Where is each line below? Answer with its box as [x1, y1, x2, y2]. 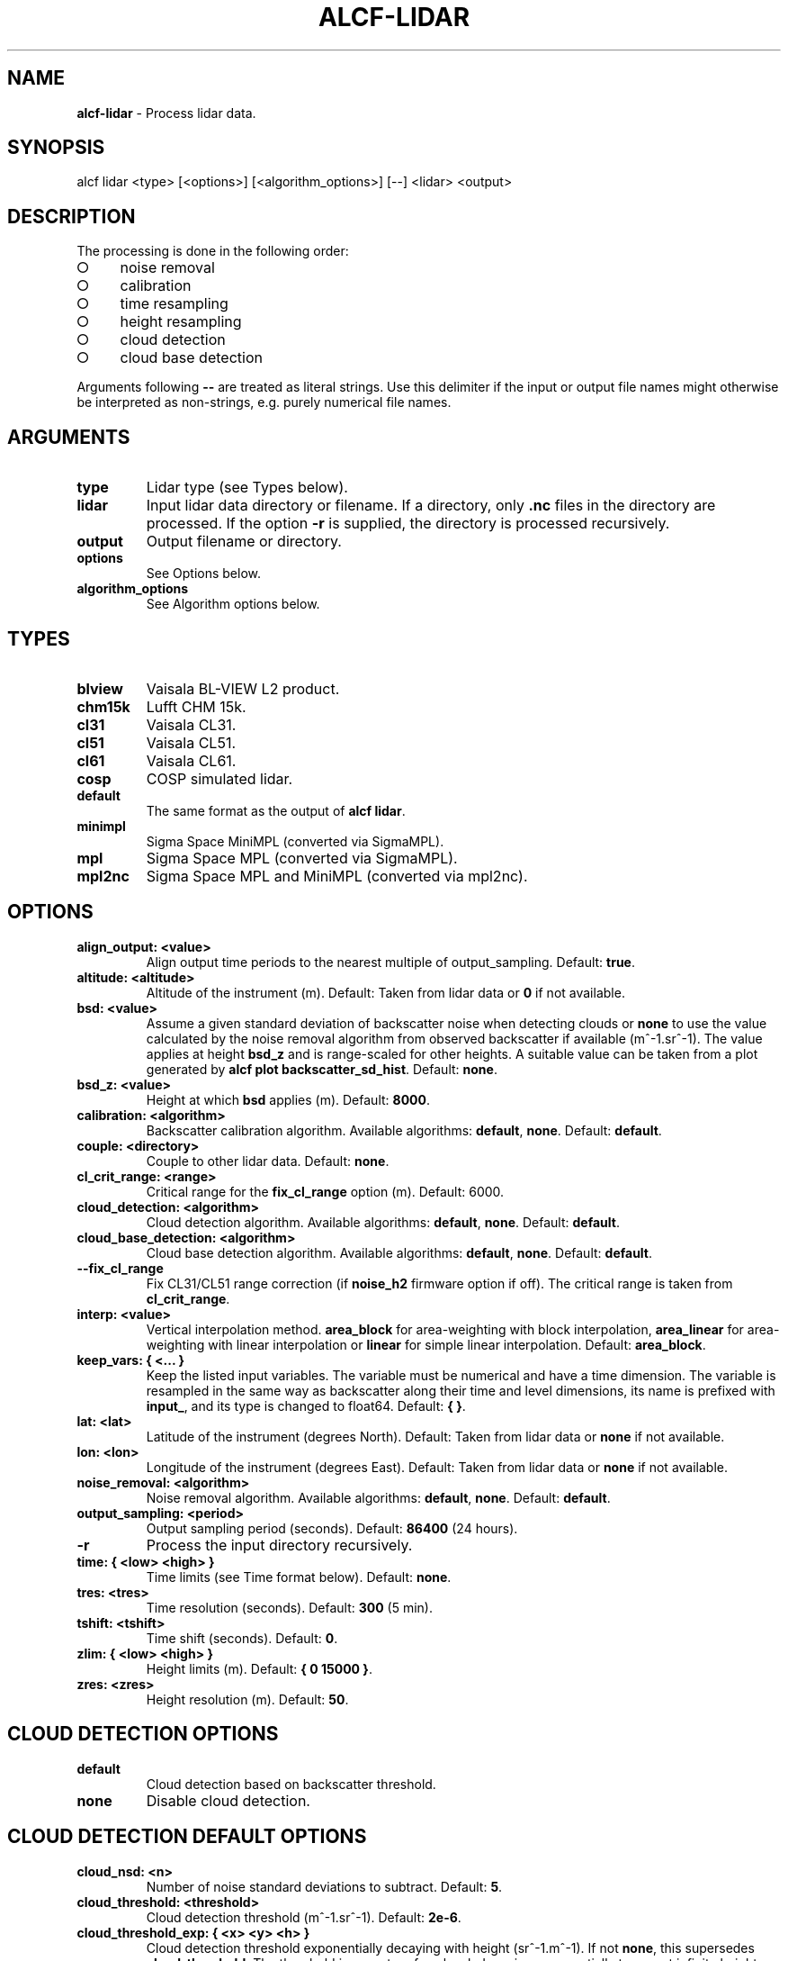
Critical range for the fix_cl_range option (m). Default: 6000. [146, 1183, 505, 1199]
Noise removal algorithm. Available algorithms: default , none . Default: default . [146, 1489, 611, 1505]
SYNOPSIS [7, 136, 105, 159]
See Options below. [146, 565, 262, 582]
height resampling [120, 312, 242, 331]
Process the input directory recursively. [146, 1535, 413, 1554]
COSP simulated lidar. [146, 769, 293, 788]
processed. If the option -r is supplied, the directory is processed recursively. [146, 514, 670, 533]
